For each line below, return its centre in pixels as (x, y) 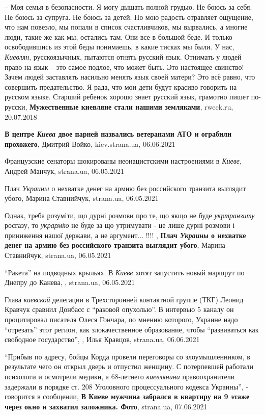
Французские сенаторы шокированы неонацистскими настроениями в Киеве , (123, 161)
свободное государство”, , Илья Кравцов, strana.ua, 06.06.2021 (102, 339)
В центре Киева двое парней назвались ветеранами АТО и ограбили (118, 134)
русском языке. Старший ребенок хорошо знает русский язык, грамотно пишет (127, 97)
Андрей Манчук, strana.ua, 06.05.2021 (64, 171)
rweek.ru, (219, 106)
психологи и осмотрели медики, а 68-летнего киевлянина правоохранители (120, 376)
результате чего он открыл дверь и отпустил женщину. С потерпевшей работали (129, 366)
